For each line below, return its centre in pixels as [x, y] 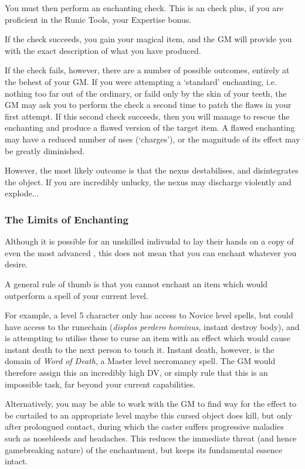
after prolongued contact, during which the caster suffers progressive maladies [144, 426]
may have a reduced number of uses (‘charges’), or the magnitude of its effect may [152, 139]
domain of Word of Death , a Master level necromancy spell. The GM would [140, 361]
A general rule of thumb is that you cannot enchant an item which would [136, 283]
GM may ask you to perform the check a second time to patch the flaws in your [148, 105]
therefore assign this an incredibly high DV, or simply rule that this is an [136, 373]
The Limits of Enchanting [67, 219]
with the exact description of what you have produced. [103, 50]
